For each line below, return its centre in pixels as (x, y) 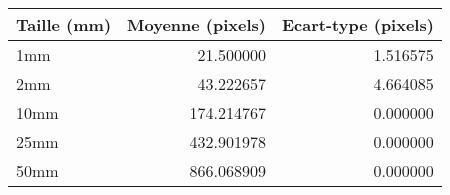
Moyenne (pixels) (196, 24)
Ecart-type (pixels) (358, 24)
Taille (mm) (64, 24)
